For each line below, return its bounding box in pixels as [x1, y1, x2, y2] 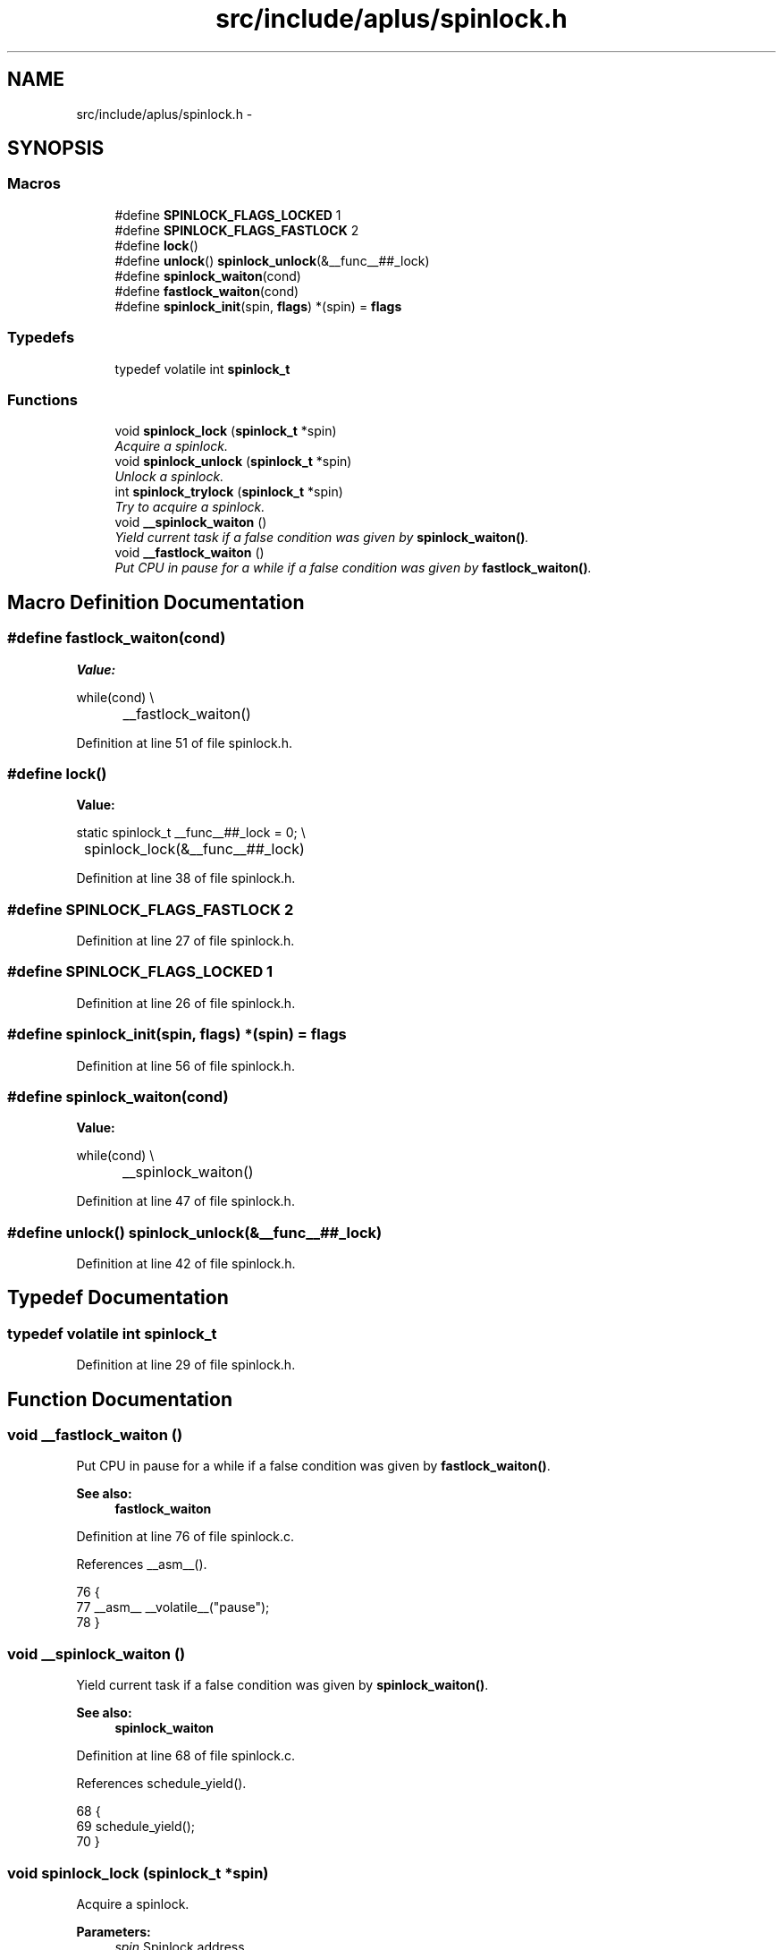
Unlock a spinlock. [114, 469, 224, 485]
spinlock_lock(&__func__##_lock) [84, 840, 305, 859]
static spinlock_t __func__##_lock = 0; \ [76, 825, 306, 841]
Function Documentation [7, 1387, 232, 1411]
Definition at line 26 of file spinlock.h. [76, 995, 296, 1011]
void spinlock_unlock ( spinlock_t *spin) [114, 454, 352, 470]
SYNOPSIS [7, 137, 105, 160]
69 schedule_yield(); [76, 1819, 196, 1835]
